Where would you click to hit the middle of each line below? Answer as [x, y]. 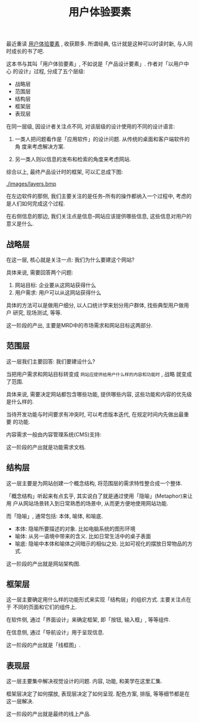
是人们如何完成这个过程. [36, 204]
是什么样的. [20, 401]
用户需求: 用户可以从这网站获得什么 [58, 292]
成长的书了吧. [28, 51]
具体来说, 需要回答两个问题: [40, 272]
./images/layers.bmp [31, 184]
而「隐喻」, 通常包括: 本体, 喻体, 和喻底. [54, 516]
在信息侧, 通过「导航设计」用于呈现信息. [56, 632]
